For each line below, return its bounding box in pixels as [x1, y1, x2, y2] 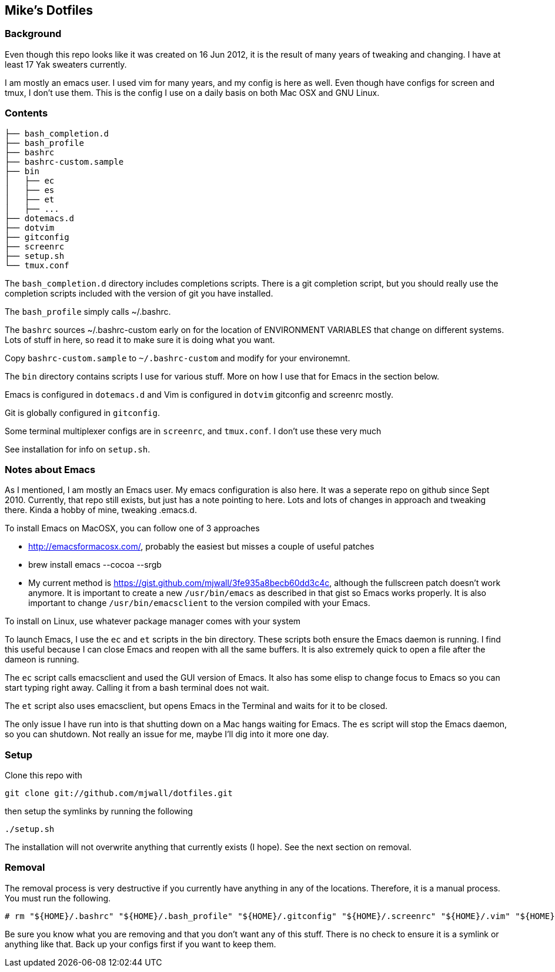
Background [5, 28, 62, 40]
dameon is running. [5, 654, 79, 665]
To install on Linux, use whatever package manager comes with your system [5, 616, 301, 627]
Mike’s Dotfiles [5, 3, 93, 18]
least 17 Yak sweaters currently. [5, 59, 127, 69]
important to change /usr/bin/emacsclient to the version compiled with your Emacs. [28, 598, 370, 608]
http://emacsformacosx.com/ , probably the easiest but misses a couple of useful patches [28, 541, 375, 552]
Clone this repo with [5, 770, 82, 781]
